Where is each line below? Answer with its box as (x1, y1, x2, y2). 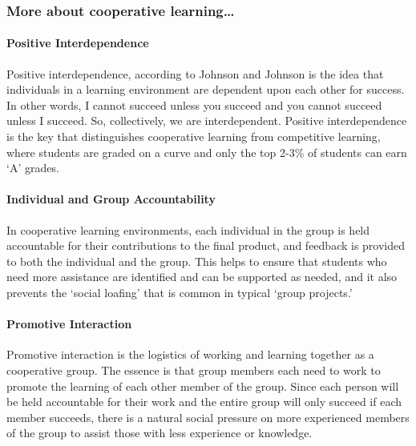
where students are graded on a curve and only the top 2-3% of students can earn (6, 143, 407, 160)
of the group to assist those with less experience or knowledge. (6, 424, 313, 441)
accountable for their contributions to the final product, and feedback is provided (6, 237, 406, 254)
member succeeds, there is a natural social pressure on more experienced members (6, 408, 410, 425)
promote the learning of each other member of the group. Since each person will (6, 377, 399, 394)
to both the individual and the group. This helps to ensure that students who (6, 252, 387, 269)
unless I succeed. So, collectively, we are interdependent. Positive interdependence (6, 112, 407, 129)
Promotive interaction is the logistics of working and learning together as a (6, 346, 374, 363)
